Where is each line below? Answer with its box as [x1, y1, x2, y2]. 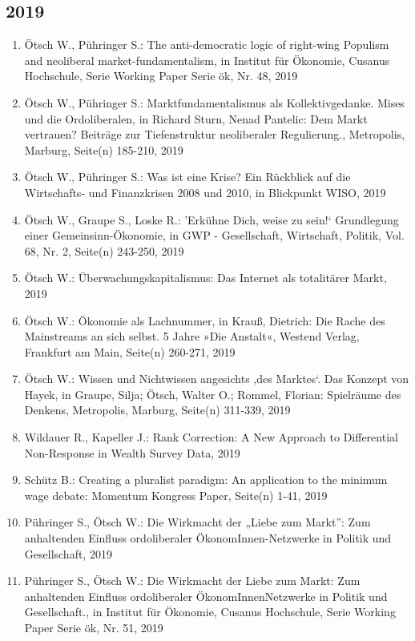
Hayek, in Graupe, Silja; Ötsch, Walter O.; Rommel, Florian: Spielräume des [24, 385, 401, 402]
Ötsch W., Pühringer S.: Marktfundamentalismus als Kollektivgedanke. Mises [24, 94, 405, 111]
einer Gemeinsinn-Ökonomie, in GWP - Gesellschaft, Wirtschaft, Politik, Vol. [24, 227, 405, 244]
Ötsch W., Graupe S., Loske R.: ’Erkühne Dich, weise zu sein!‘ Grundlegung [24, 211, 399, 228]
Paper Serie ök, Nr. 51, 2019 [24, 619, 163, 636]
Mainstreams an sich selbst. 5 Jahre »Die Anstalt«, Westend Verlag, [24, 328, 360, 345]
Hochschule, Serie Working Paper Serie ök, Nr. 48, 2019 [24, 67, 298, 84]
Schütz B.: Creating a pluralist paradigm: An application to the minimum [24, 471, 388, 488]
